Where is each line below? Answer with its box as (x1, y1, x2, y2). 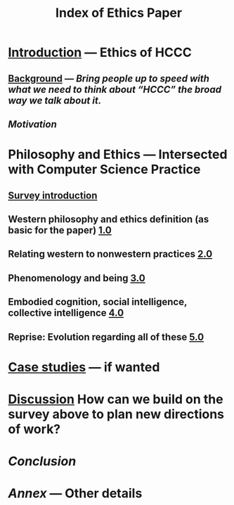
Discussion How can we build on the (8, 391, 223, 407)
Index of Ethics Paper (56, 5, 182, 21)
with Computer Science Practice (8, 162, 201, 177)
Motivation (8, 118, 57, 130)
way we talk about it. (8, 94, 102, 106)
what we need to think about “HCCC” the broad (8, 83, 222, 96)
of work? (8, 421, 61, 437)
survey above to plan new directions (8, 406, 224, 422)
